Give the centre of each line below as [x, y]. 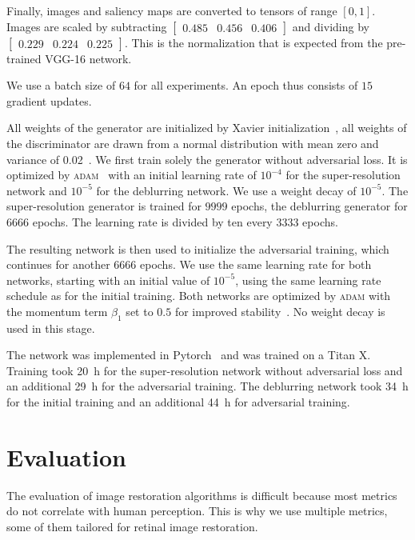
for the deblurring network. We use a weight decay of [226, 190]
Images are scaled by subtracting [87, 26]
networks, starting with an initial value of [108, 280]
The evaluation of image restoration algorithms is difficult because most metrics [202, 495]
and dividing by [331, 26]
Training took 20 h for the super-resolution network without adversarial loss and [205, 370]
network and [37, 190]
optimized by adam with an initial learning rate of [132, 175]
